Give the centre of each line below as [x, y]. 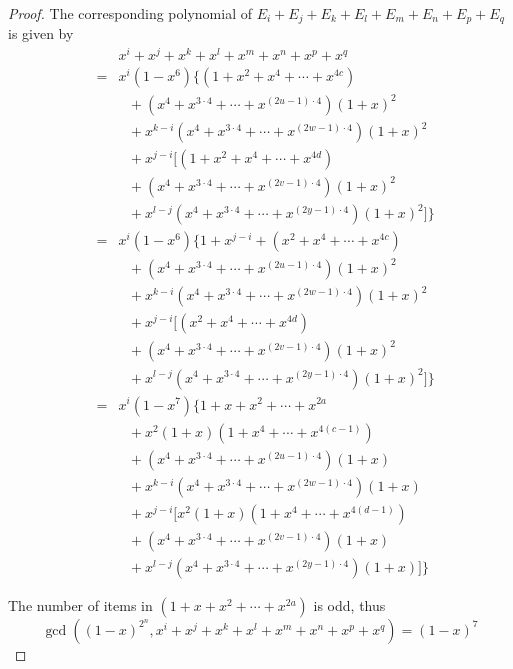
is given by [41, 33]
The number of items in [80, 604]
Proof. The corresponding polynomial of [130, 13]
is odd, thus [349, 604]
